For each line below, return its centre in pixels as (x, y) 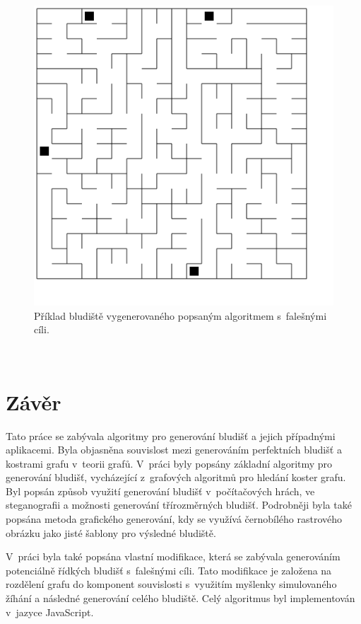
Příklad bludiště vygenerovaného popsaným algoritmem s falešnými (180, 315)
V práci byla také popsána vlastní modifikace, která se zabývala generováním (173, 556)
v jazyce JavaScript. (50, 612)
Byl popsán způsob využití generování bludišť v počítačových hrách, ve (160, 491)
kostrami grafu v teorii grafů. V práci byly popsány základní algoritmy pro (169, 463)
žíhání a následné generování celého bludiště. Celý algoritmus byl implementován (180, 598)
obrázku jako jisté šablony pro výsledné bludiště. (111, 532)
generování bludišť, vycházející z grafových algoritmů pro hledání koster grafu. (176, 477)
